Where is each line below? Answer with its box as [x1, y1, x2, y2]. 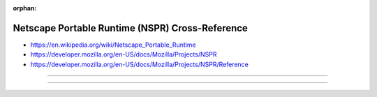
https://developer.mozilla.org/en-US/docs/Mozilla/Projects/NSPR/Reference [30, 60, 249, 68]
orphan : [13, 4, 37, 12]
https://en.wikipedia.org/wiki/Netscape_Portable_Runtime [30, 40, 196, 49]
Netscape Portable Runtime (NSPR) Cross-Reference [13, 22, 248, 34]
